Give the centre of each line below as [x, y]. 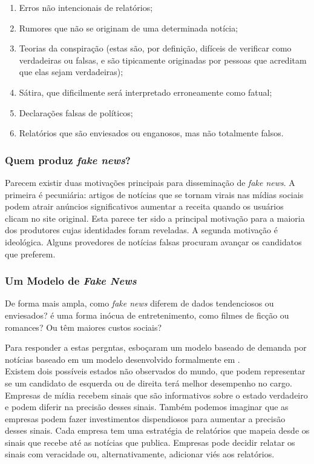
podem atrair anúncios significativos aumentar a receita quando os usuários [144, 206]
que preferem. [30, 254]
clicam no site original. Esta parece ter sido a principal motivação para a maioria [155, 218]
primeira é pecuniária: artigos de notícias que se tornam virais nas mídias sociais [154, 194]
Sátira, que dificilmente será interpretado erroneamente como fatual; [146, 92]
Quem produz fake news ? [68, 160]
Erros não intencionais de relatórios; [86, 7]
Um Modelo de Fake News [71, 281]
